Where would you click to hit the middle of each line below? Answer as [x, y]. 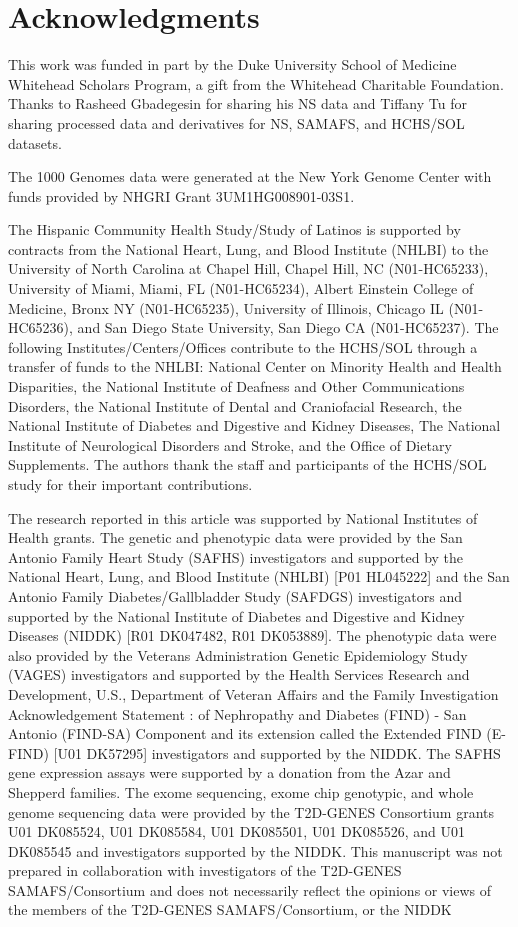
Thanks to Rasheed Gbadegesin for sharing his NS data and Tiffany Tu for [237, 103]
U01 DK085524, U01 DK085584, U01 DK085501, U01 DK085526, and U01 [236, 831]
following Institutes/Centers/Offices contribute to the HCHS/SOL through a [243, 346]
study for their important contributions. [130, 484]
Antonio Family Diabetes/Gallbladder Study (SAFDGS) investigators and [235, 595]
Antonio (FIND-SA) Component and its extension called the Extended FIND [245, 733]
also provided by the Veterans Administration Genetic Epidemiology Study [238, 654]
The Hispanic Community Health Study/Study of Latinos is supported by [234, 229]
